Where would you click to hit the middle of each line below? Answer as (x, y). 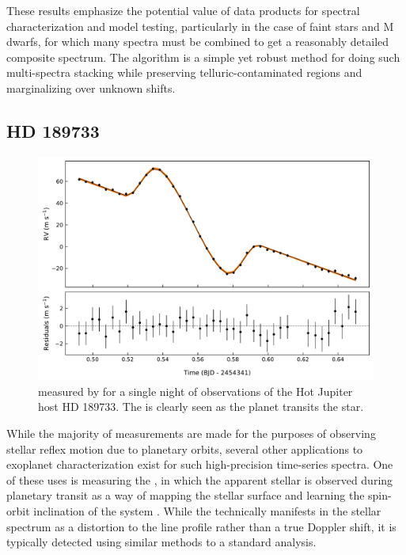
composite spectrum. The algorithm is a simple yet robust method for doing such (203, 57)
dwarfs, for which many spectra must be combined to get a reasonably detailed (198, 42)
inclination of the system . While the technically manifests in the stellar (207, 510)
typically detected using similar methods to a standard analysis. (161, 542)
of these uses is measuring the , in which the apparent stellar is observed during (200, 479)
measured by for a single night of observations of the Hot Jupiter (195, 391)
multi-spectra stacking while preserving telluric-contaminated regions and (184, 72)
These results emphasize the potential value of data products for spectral (183, 10)
